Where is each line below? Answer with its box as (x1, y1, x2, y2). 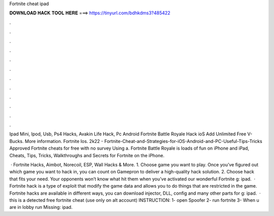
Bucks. (9, 138, 24, 144)
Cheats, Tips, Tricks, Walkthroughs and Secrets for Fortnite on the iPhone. (9, 152, 165, 158)
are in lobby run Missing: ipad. (9, 204, 73, 210)
